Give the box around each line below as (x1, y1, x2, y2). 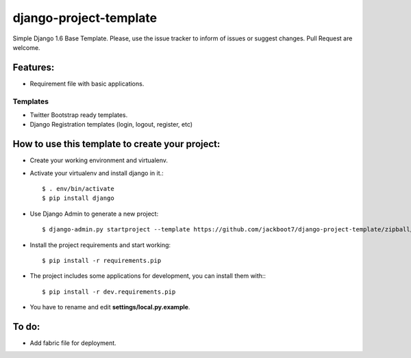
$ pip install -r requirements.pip (42, 257, 162, 265)
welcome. (12, 43, 40, 51)
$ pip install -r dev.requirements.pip (42, 287, 176, 296)
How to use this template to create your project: (12, 138, 221, 150)
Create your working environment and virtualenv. (29, 156, 168, 164)
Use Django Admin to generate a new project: (29, 209, 159, 218)
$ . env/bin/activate (42, 185, 114, 193)
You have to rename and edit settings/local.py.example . (29, 303, 190, 311)
